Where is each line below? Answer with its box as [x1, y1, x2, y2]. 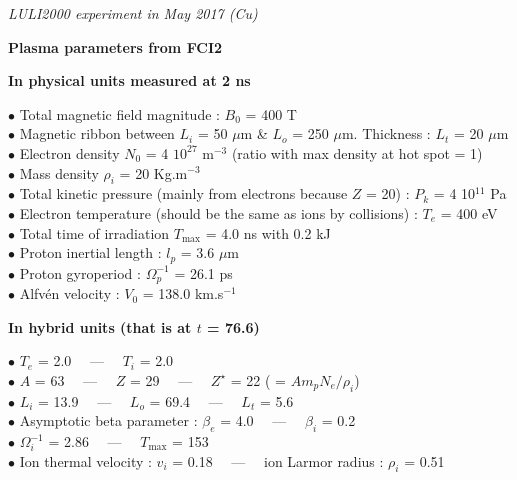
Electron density [19, 142, 120, 163]
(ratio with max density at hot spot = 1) [231, 142, 483, 163]
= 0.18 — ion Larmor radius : [172, 450, 384, 471]
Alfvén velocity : [19, 283, 120, 304]
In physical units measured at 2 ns [8, 70, 251, 91]
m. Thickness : [341, 123, 431, 144]
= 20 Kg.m [119, 162, 188, 183]
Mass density [19, 162, 99, 183]
